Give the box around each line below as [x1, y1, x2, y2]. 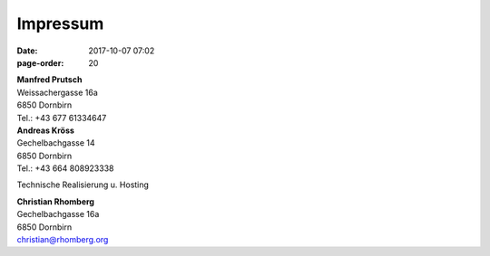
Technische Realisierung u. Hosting [16, 179, 150, 190]
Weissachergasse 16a [16, 87, 99, 98]
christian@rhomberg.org [16, 234, 109, 245]
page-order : [16, 57, 64, 68]
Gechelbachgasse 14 [16, 137, 95, 148]
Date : [16, 45, 38, 56]
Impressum [16, 14, 104, 33]
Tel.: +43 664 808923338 [16, 163, 114, 174]
